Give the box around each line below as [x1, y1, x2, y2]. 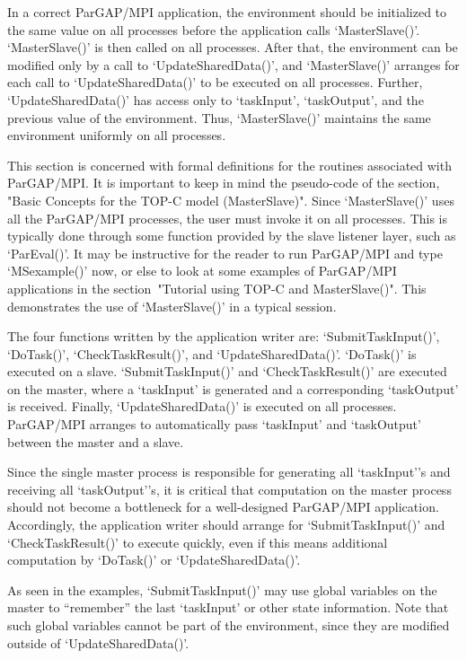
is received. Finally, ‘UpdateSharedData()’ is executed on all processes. [7, 397, 397, 416]
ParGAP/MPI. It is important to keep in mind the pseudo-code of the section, [7, 173, 440, 192]
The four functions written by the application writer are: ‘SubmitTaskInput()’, [7, 327, 440, 346]
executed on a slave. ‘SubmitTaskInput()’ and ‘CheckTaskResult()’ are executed [7, 362, 447, 381]
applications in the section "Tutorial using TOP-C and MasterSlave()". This [7, 278, 427, 297]
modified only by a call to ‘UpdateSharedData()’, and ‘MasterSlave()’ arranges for [7, 55, 460, 74]
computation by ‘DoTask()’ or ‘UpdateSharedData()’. [7, 550, 301, 569]
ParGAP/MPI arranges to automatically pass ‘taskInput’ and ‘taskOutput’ [7, 415, 421, 434]
